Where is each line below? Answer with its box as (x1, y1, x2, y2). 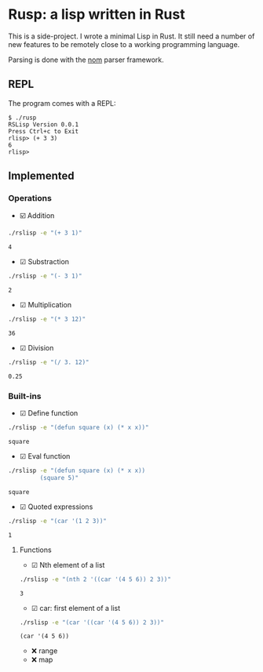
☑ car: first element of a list (31, 603, 121, 612)
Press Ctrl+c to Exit (8, 127, 79, 135)
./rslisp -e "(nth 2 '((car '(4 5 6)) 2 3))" (19, 575, 171, 583)
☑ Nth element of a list (31, 560, 105, 569)
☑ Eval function (19, 452, 71, 461)
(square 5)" (39, 474, 79, 481)
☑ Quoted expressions (19, 502, 93, 511)
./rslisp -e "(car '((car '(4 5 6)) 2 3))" (19, 618, 165, 627)
